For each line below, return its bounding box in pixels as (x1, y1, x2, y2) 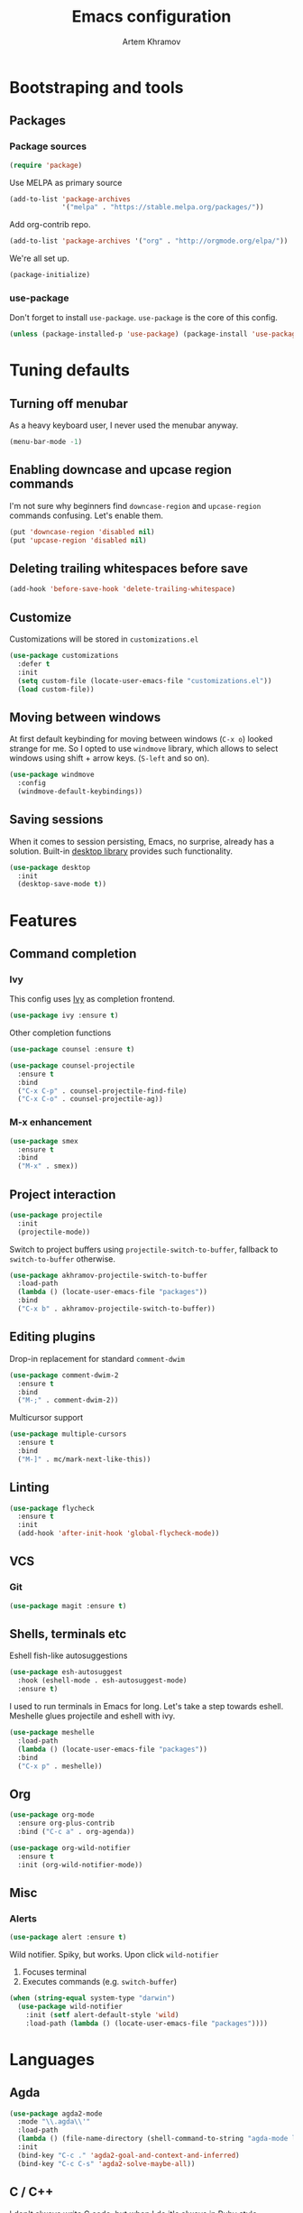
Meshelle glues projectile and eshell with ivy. (9, 1710, 176, 1721)
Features (9, 910, 78, 931)
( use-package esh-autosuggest (9, 1668, 124, 1677)
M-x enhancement (9, 1116, 92, 1129)
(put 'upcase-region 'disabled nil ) (9, 535, 147, 545)
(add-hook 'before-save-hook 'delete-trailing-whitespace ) (9, 585, 236, 594)
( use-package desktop (9, 863, 91, 872)
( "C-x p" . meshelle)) (17, 1762, 103, 1771)
